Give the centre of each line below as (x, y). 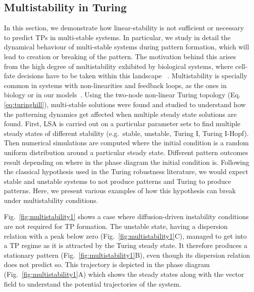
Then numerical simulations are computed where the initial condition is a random (127, 143)
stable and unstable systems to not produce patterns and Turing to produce (117, 181)
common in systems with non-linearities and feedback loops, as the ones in (115, 85)
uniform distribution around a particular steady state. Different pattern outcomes (126, 152)
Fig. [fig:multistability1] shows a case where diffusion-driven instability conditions (126, 216)
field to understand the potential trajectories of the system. (93, 283)
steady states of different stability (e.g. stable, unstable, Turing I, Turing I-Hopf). (127, 133)
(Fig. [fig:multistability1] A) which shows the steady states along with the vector (124, 274)
